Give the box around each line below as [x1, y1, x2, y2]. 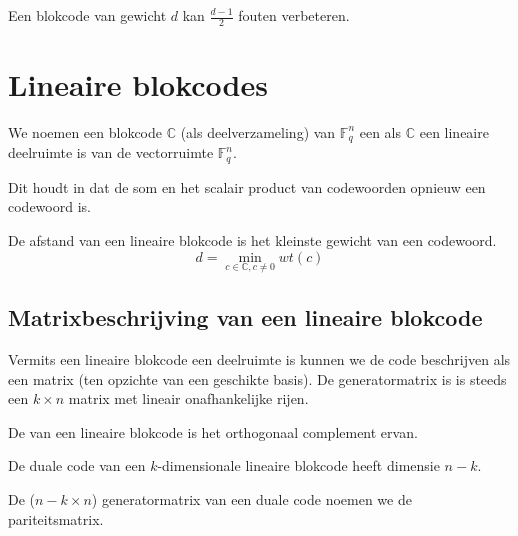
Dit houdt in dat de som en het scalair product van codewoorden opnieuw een [8, 176, 486, 197]
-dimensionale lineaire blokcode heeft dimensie [157, 455, 440, 476]
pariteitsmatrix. [8, 508, 104, 529]
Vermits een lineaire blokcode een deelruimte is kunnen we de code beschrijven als [8, 349, 511, 370]
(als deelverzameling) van [180, 121, 336, 142]
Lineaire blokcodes [8, 64, 268, 105]
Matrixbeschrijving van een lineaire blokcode [8, 302, 483, 333]
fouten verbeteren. [238, 5, 350, 25]
